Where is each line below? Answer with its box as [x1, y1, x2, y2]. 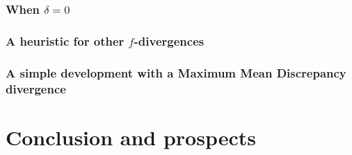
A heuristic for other [6, 32, 125, 49]
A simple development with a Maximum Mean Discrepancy [6, 64, 346, 81]
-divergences [134, 32, 205, 49]
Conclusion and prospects [6, 122, 256, 151]
